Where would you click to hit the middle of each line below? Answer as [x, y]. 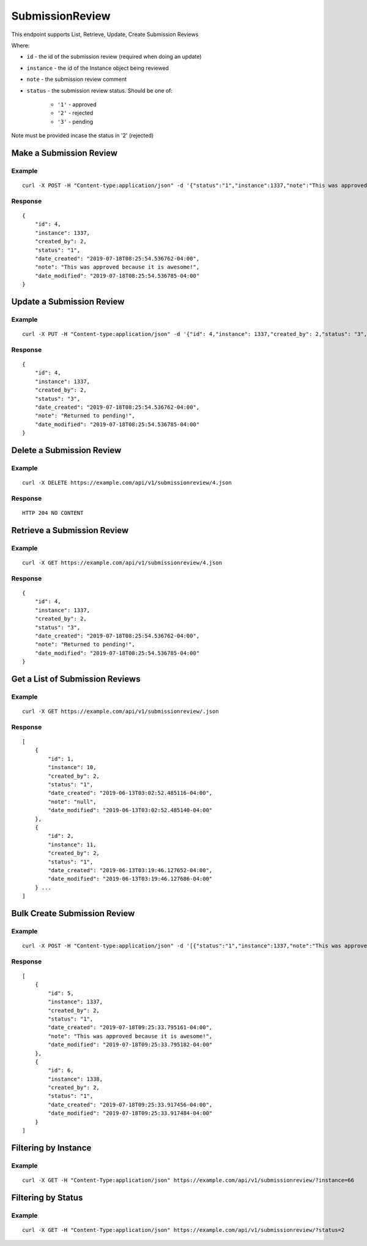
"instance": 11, [72, 845]
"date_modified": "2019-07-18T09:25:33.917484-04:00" [130, 1113]
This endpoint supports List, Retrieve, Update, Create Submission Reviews [105, 34]
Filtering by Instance [51, 1148]
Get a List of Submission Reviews [76, 679]
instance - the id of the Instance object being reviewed [98, 68]
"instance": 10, [72, 767]
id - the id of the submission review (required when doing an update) [114, 57]
